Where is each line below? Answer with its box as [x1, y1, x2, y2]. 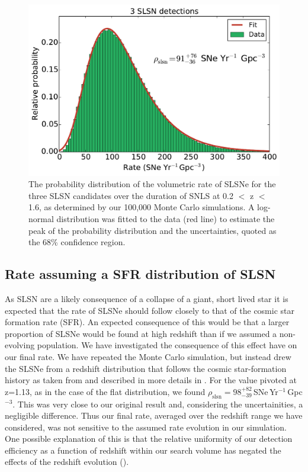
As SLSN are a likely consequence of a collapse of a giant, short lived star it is [5, 292, 288, 304]
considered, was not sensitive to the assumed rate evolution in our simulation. [5, 420, 287, 433]
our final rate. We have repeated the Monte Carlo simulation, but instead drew [5, 350, 291, 362]
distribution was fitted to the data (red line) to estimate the [56, 212, 275, 224]
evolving [5, 339, 35, 351]
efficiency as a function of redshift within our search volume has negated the [5, 444, 281, 456]
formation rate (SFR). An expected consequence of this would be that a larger [5, 316, 290, 328]
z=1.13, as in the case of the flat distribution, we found [5, 385, 206, 397]
